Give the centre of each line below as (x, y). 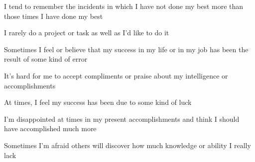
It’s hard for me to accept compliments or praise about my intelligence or (116, 75)
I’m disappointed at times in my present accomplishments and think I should (122, 119)
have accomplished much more (50, 128)
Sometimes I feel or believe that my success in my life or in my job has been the (126, 49)
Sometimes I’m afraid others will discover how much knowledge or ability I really (127, 145)
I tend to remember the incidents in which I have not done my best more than (124, 6)
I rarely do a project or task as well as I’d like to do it (87, 33)
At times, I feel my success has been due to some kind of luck (98, 102)
